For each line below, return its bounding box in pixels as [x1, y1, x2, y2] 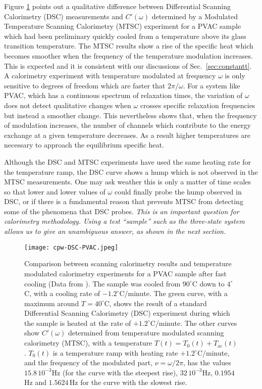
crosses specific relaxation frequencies [140, 100, 255, 110]
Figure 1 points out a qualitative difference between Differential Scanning [4, 1, 231, 11]
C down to [192, 278, 225, 288]
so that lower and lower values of [4, 186, 106, 197]
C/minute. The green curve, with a [119, 288, 228, 299]
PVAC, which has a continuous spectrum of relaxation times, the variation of [4, 90, 243, 101]
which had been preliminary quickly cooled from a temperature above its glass [4, 30, 246, 41]
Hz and [24, 377, 46, 387]
